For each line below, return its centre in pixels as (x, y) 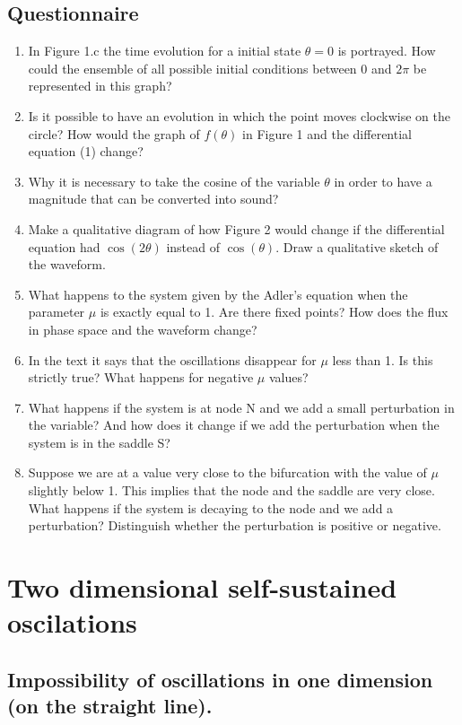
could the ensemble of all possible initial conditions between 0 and (210, 68)
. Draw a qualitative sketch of (357, 246)
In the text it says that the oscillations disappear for (172, 359)
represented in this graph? (100, 86)
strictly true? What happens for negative (141, 377)
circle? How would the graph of (114, 133)
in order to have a (383, 181)
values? (288, 377)
